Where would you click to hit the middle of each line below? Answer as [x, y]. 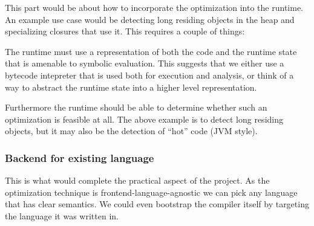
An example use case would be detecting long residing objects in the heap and [150, 19]
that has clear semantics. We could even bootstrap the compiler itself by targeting [157, 204]
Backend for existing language [80, 157]
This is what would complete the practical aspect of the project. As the [137, 180]
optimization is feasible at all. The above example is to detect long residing [144, 119]
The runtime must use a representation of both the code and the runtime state [151, 51]
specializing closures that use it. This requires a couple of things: [125, 31]
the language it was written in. [62, 215]
